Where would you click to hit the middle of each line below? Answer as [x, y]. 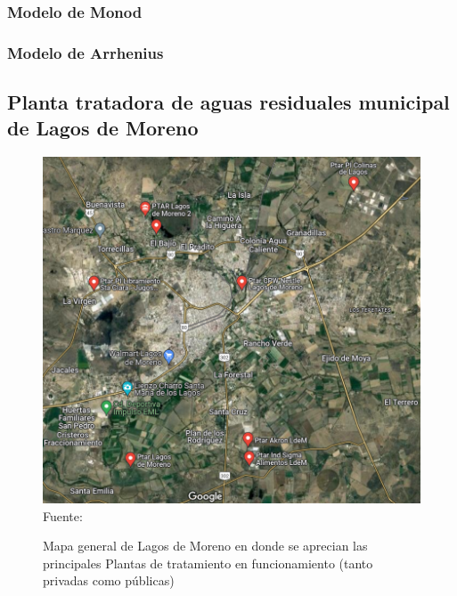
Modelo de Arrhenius [86, 52]
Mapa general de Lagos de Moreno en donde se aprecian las [205, 546]
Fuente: [63, 515]
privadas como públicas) [109, 580]
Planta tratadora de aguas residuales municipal [228, 102]
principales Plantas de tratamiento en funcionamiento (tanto [208, 563]
